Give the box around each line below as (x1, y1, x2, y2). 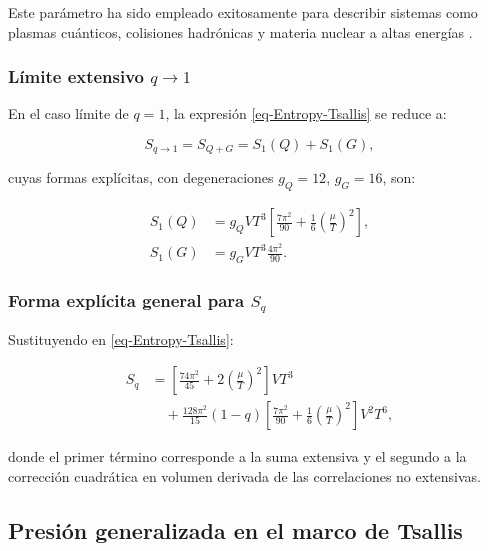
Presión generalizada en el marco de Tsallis (8, 514, 463, 545)
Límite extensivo (8, 64, 145, 89)
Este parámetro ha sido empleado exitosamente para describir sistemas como (8, 2, 478, 22)
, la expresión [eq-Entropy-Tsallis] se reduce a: (165, 103, 447, 124)
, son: (382, 167, 416, 188)
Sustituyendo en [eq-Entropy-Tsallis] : (8, 328, 234, 349)
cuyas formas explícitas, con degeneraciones (8, 167, 274, 188)
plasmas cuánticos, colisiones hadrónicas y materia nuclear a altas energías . (8, 21, 473, 42)
